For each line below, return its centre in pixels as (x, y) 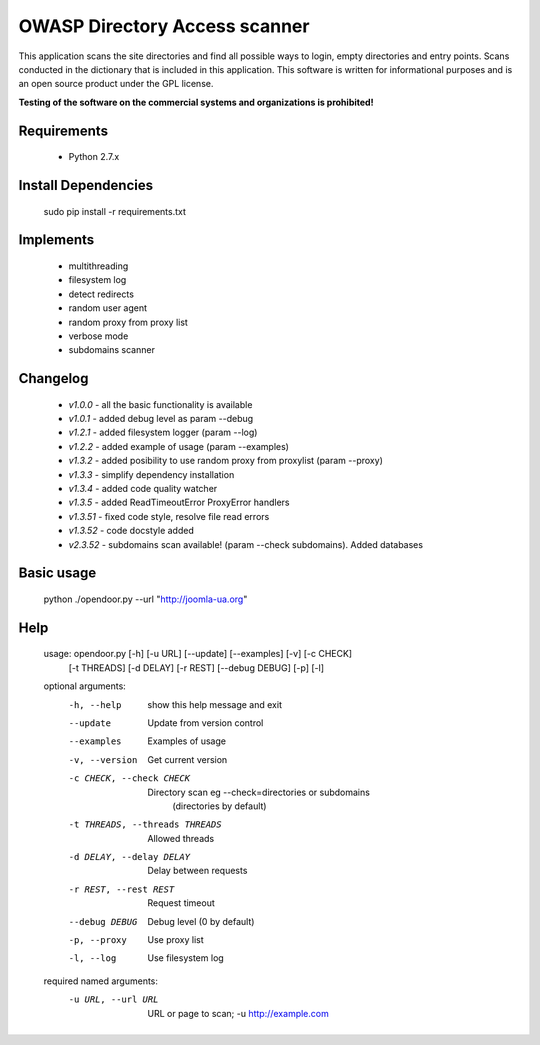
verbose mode (98, 336)
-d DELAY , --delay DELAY (129, 857)
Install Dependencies (86, 185)
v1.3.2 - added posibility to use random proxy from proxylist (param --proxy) (226, 461)
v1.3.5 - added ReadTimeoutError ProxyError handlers (179, 502)
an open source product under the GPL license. (116, 84)
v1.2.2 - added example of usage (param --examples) (179, 446)
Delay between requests (197, 871)
